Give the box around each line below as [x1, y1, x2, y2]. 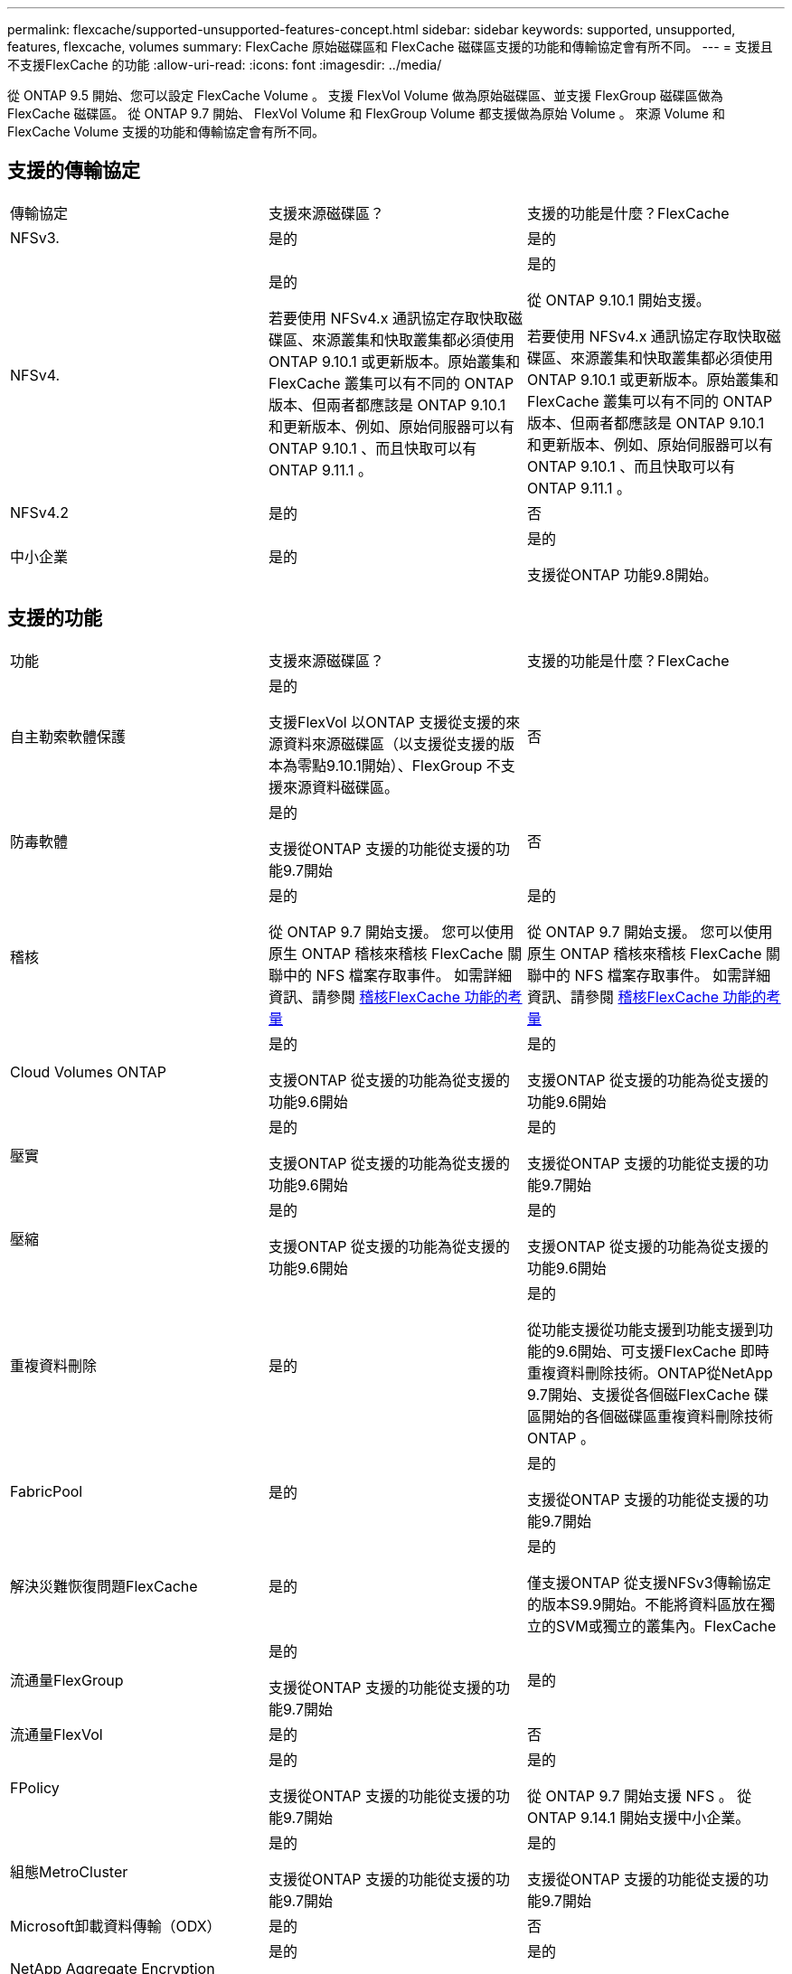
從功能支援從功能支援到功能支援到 [526, 1320, 759, 1339]
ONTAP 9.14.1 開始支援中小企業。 [526, 1808, 750, 1827]
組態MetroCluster [10, 1862, 128, 1881]
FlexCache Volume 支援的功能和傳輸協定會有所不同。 [7, 124, 325, 139]
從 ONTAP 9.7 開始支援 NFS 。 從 [526, 1786, 752, 1805]
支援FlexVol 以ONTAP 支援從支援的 [268, 712, 506, 731]
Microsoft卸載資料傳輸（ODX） [10, 1916, 222, 1935]
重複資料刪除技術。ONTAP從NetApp [526, 1363, 773, 1382]
